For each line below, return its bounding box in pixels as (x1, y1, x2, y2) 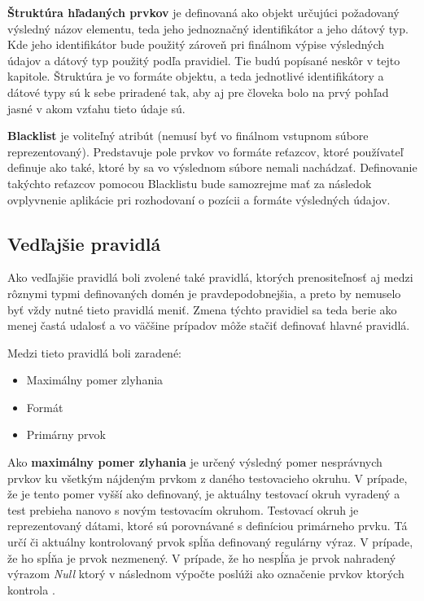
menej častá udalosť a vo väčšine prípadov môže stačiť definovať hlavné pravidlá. (7, 317, 410, 334)
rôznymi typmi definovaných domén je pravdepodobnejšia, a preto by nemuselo (7, 284, 401, 301)
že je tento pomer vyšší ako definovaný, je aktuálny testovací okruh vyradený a (7, 485, 400, 502)
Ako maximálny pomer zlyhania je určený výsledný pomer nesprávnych (7, 454, 382, 471)
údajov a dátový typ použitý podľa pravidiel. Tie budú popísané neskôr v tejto (7, 51, 400, 68)
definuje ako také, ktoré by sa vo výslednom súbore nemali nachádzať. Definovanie (7, 159, 417, 176)
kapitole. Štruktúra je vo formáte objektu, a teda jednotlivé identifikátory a (7, 68, 384, 85)
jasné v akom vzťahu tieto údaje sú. (7, 99, 186, 116)
